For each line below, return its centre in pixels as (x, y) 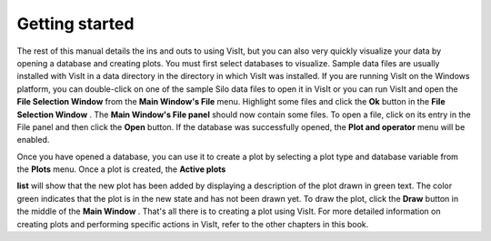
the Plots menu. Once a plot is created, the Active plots (121, 169)
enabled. (33, 140)
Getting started (75, 24)
